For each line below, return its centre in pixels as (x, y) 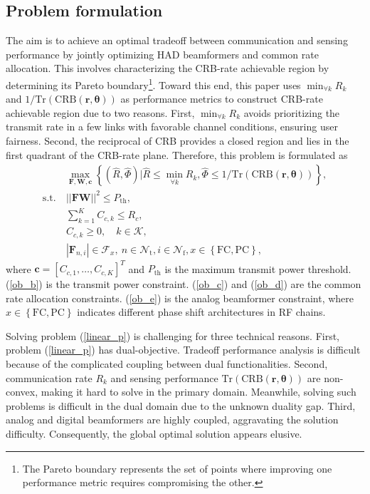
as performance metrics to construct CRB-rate (222, 99)
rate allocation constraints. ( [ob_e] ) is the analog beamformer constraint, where (180, 298)
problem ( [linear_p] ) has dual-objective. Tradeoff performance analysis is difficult (183, 350)
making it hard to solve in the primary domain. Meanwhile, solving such (199, 392)
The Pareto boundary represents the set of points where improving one (177, 468)
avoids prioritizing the (292, 112)
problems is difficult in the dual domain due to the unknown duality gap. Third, (181, 405)
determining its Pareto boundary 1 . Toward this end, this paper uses (153, 83)
